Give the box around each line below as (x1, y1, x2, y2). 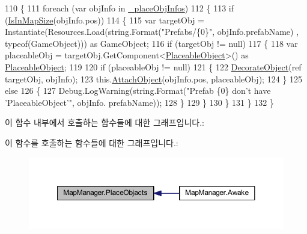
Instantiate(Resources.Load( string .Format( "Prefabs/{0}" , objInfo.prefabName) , (5, 25, 299, 38)
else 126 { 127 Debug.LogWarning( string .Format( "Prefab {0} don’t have (5, 84, 271, 97)
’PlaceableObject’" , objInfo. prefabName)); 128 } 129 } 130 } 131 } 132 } (5, 96, 275, 108)
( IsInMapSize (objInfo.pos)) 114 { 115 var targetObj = (5, 13, 205, 26)
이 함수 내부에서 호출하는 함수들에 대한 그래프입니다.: (5, 116, 204, 129)
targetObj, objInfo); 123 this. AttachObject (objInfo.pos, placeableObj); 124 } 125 (5, 72, 302, 85)
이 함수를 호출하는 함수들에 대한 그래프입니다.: (5, 136, 178, 149)
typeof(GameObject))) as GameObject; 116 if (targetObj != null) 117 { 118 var (5, 37, 298, 49)
